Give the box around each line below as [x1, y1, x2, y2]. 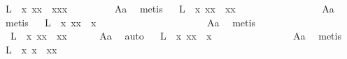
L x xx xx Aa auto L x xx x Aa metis [10, 28, 341, 43]
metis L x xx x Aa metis [5, 15, 255, 29]
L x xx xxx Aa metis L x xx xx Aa [5, 1, 334, 15]
